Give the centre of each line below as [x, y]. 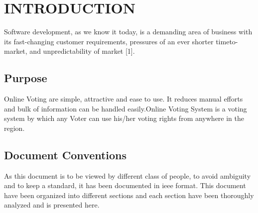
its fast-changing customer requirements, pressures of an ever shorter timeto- [121, 41]
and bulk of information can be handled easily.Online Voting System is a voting [126, 108]
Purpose [26, 78]
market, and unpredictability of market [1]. [69, 51]
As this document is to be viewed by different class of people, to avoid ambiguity [128, 175]
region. [14, 128]
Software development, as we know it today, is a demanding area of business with [128, 32]
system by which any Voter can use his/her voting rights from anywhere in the [124, 118]
